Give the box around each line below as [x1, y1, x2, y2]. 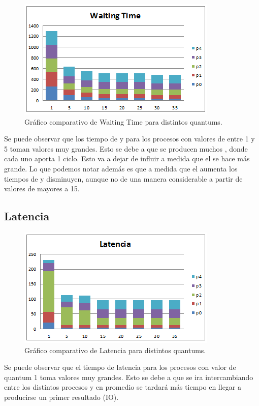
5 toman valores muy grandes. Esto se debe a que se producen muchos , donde [4, 143, 248, 154]
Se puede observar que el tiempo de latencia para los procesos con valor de [4, 362, 236, 372]
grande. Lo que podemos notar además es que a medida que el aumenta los [4, 163, 238, 173]
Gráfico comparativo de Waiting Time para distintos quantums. [24, 116, 222, 127]
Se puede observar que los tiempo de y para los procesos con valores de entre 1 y [4, 133, 255, 144]
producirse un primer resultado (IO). [4, 391, 119, 402]
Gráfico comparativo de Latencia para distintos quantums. [24, 344, 206, 355]
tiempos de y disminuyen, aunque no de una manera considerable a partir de [4, 173, 243, 184]
